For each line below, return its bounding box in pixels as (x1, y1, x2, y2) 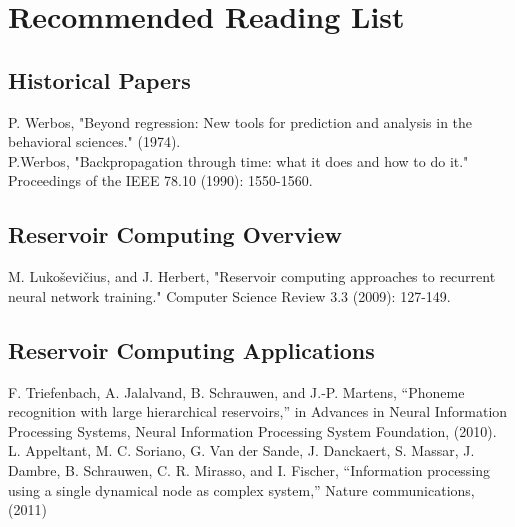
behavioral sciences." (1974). (8, 131, 181, 152)
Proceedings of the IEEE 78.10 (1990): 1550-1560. (8, 170, 313, 191)
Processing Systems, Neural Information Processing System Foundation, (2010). (8, 420, 497, 441)
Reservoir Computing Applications (8, 334, 375, 365)
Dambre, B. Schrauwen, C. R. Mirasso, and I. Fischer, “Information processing (8, 459, 491, 480)
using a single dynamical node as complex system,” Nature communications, (8, 479, 475, 500)
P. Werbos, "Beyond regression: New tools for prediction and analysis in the (8, 111, 473, 132)
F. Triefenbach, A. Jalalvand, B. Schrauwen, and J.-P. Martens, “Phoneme (8, 381, 465, 402)
